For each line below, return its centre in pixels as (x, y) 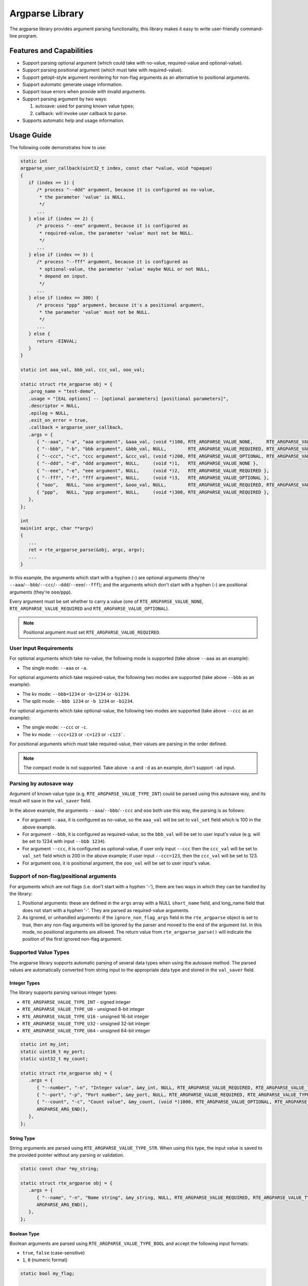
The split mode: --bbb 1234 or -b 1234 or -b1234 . (78, 701)
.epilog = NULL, (49, 413)
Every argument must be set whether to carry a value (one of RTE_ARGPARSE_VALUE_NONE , (107, 601)
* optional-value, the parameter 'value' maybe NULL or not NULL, (124, 269)
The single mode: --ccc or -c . (55, 727)
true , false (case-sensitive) (54, 1253)
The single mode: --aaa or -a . (55, 668)
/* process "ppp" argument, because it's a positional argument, (121, 305)
